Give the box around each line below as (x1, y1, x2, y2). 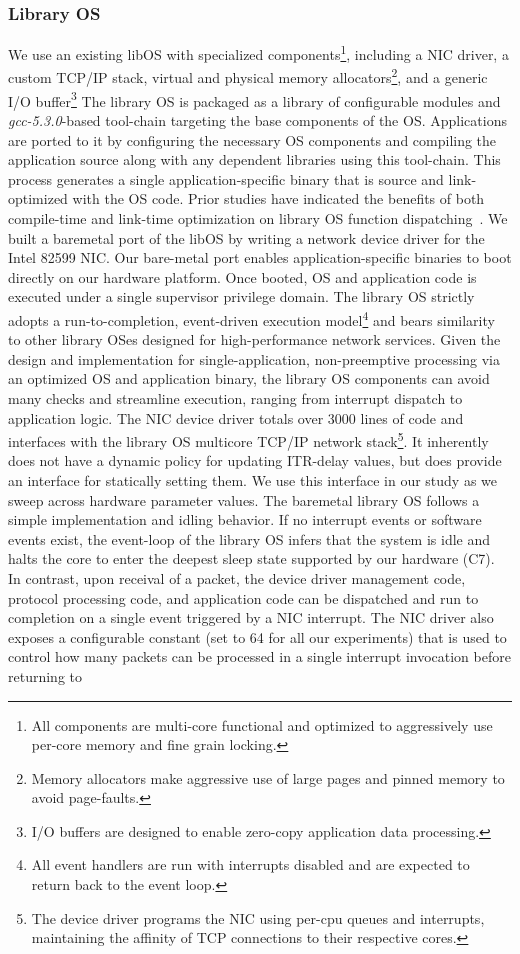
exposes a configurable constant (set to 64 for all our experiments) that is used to (8, 626, 507, 647)
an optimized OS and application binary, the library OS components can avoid (8, 368, 490, 389)
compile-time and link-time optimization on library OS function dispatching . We (8, 207, 508, 228)
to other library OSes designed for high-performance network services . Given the (8, 329, 501, 350)
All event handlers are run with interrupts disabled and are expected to (31, 854, 470, 875)
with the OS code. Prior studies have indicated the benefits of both (72, 188, 485, 209)
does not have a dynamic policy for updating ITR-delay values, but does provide (8, 450, 502, 471)
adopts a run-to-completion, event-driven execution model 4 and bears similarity (8, 306, 495, 330)
